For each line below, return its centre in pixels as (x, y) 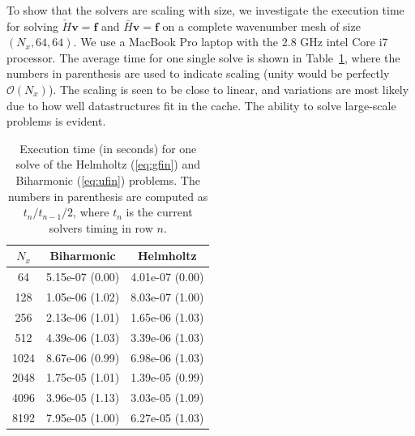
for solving (32, 26)
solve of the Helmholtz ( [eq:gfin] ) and (108, 164)
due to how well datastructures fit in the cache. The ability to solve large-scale (201, 105)
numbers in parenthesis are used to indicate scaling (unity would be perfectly (198, 73)
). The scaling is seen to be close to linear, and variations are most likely (229, 89)
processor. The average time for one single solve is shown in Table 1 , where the (203, 57)
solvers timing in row (101, 227)
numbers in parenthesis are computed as (108, 196)
